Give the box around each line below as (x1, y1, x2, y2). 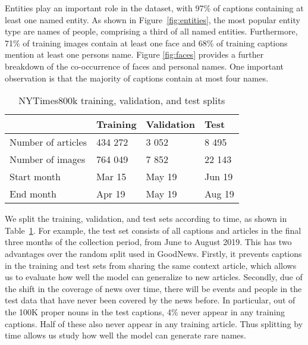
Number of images (10, 152, 86, 167)
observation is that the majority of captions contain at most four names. (5, 71, 269, 84)
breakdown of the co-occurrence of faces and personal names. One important (5, 59, 284, 72)
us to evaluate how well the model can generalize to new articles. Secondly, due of (5, 271, 303, 283)
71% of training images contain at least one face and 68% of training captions (5, 36, 288, 49)
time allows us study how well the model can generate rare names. (5, 329, 246, 341)
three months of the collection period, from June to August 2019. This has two (5, 236, 292, 248)
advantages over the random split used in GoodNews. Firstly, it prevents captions (5, 247, 302, 259)
